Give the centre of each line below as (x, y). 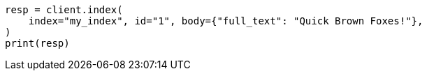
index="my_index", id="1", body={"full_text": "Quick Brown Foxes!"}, (226, 21)
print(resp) (37, 43)
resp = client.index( (64, 10)
